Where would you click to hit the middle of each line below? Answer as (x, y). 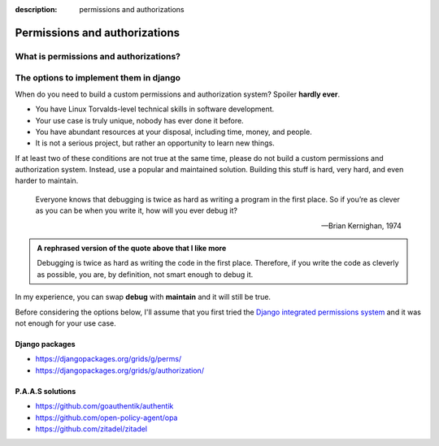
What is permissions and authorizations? (98, 56)
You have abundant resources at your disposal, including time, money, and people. (174, 132)
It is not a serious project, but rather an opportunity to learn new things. (155, 143)
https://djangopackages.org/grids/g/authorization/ (120, 370)
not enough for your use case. (66, 323)
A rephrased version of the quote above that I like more (132, 249)
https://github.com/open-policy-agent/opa (106, 418)
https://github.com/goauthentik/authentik (104, 406)
